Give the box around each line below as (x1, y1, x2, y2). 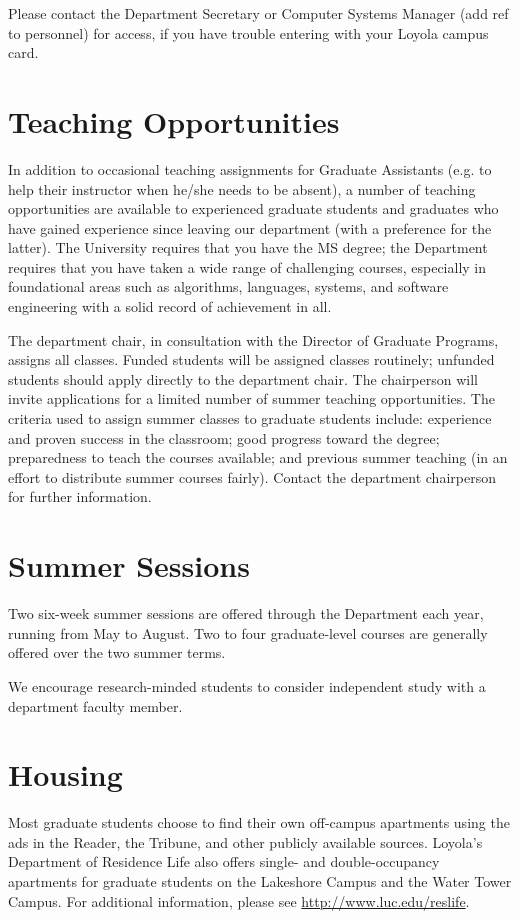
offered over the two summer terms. (8, 642, 226, 663)
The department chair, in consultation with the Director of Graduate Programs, (8, 329, 499, 350)
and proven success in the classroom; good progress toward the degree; (8, 427, 440, 448)
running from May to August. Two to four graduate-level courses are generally (8, 622, 488, 643)
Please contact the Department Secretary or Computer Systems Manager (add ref (8, 3, 509, 23)
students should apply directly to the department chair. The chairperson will (8, 368, 478, 389)
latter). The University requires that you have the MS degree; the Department (8, 237, 488, 258)
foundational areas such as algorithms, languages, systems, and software (8, 276, 449, 297)
